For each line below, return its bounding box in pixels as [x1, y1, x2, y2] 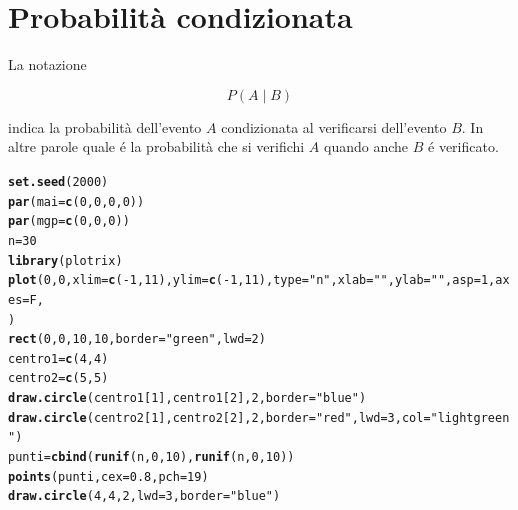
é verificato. [428, 136, 499, 157]
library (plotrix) [8, 253, 123, 268]
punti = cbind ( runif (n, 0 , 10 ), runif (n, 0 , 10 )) [8, 450, 295, 465]
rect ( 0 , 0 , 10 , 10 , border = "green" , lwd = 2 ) [8, 332, 266, 347]
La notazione [8, 54, 87, 75]
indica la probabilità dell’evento [8, 116, 202, 137]
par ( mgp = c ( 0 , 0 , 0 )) [8, 214, 130, 229]
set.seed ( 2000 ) [8, 174, 109, 189]
